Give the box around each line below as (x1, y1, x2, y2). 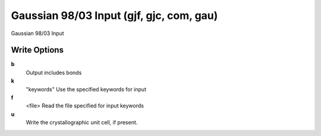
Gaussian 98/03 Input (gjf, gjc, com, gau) (11, 9, 218, 22)
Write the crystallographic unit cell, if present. (26, 119, 138, 126)
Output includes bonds (26, 69, 82, 76)
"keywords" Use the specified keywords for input (26, 86, 147, 93)
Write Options (11, 45, 64, 55)
